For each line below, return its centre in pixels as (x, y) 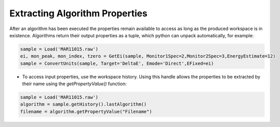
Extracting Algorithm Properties (79, 13)
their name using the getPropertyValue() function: (74, 84)
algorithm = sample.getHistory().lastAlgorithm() (83, 104)
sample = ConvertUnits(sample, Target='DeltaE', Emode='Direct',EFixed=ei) (117, 63)
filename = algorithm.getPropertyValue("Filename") (86, 111)
